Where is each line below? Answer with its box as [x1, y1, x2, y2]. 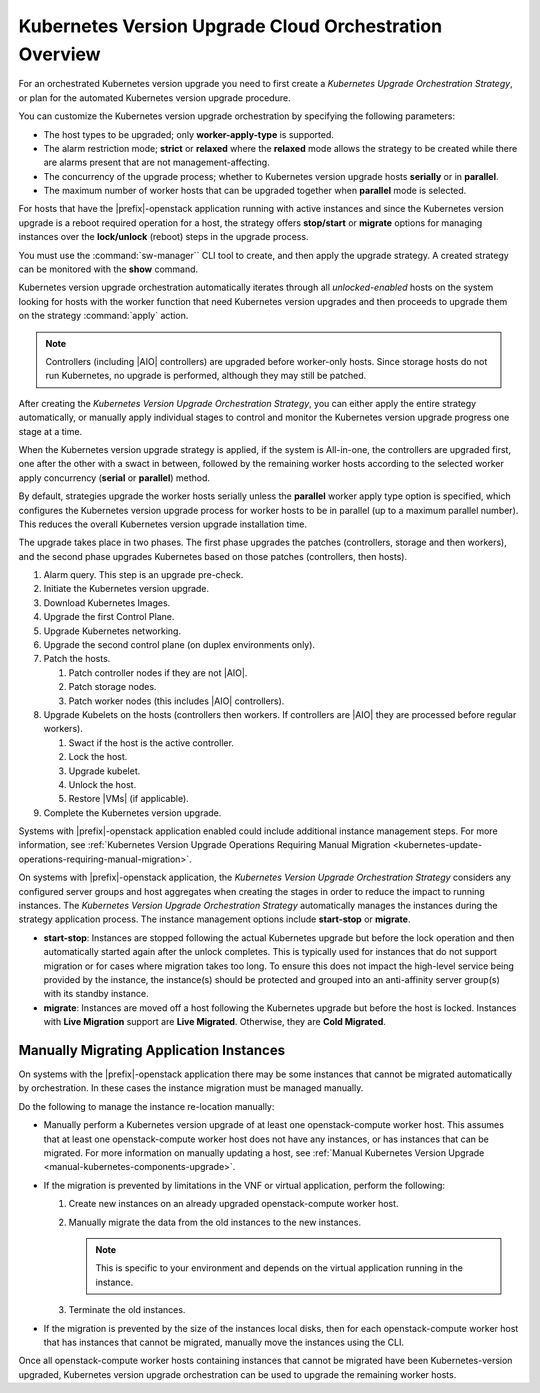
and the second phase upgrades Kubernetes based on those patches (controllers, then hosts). [18, 550, 408, 562]
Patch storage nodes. [68, 681, 157, 693]
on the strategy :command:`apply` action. [18, 310, 189, 322]
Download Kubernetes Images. [43, 596, 171, 609]
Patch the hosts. [43, 653, 111, 665]
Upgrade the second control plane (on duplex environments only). [43, 639, 315, 651]
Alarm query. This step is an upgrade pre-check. [43, 569, 244, 581]
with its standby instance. [43, 988, 149, 1000]
